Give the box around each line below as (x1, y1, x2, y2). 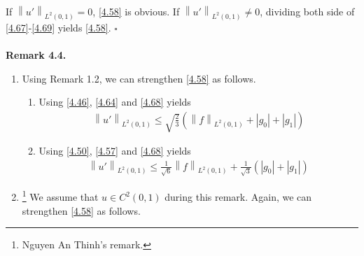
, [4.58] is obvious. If (92, 4, 180, 18)
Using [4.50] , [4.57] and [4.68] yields (38, 143, 191, 158)
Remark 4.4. (6, 48, 66, 62)
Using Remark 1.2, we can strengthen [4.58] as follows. (22, 71, 256, 85)
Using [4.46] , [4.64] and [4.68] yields (38, 94, 191, 109)
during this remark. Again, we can (164, 190, 312, 204)
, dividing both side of (260, 4, 355, 18)
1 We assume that (22, 187, 99, 204)
